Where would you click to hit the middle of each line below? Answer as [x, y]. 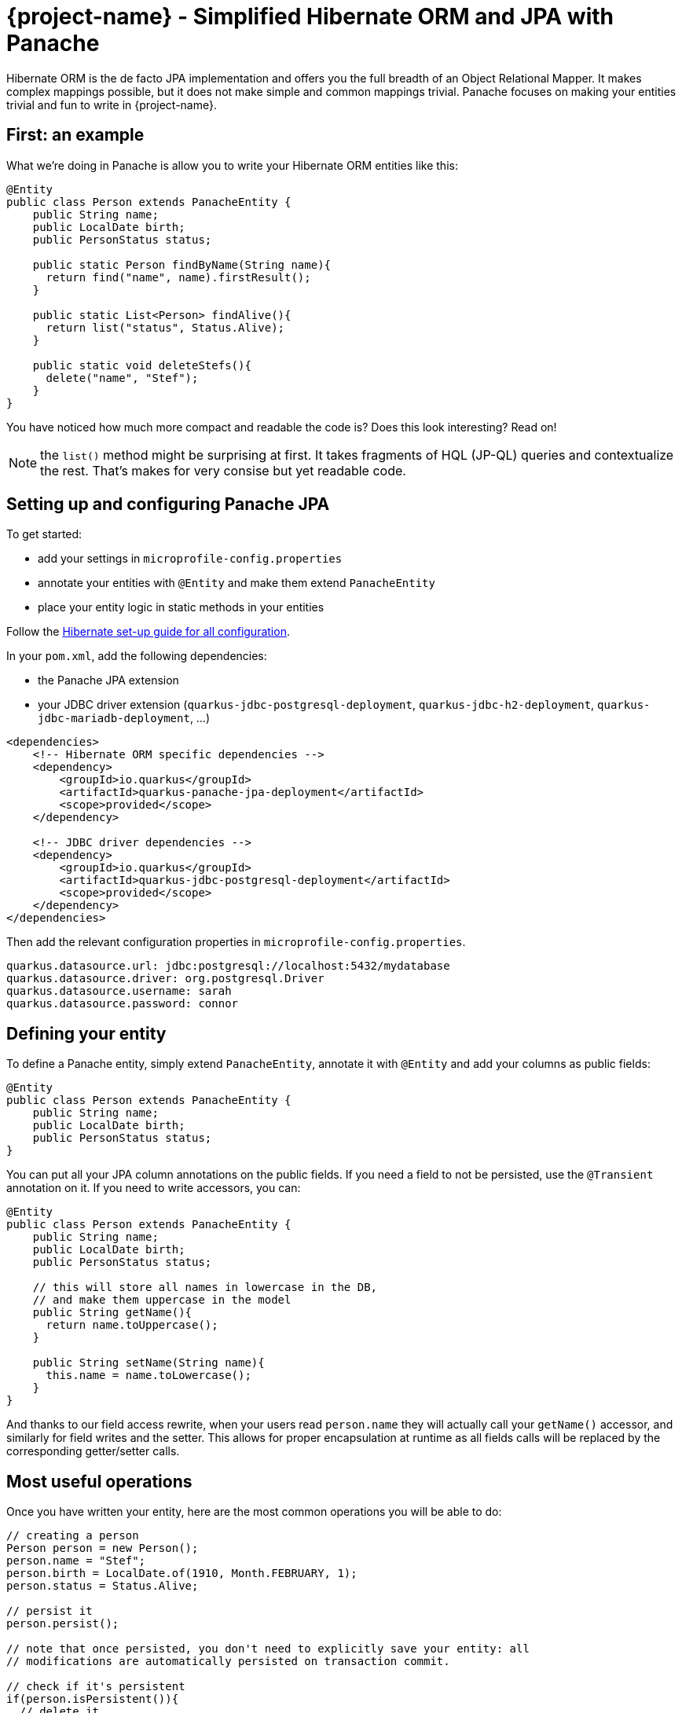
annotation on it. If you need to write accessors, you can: [154, 1188]
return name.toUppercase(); [132, 1325]
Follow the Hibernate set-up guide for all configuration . [148, 632]
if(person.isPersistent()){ [93, 1699]
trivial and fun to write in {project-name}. [112, 105]
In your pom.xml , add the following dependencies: [137, 656]
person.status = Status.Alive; [103, 1586]
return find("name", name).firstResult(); [178, 277]
